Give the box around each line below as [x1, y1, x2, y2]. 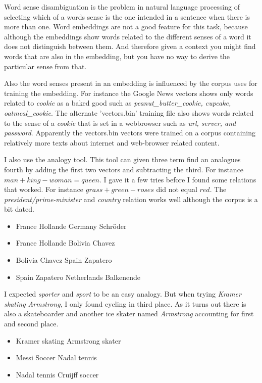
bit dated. [4, 204, 34, 214]
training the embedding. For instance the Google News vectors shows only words [4, 87, 253, 98]
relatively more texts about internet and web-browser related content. [4, 137, 220, 148]
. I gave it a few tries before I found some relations [99, 174, 256, 184]
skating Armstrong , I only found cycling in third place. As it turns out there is [4, 298, 246, 309]
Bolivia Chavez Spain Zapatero [16, 255, 112, 265]
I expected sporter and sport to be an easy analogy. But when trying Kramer [4, 289, 241, 299]
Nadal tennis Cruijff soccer [16, 369, 99, 379]
